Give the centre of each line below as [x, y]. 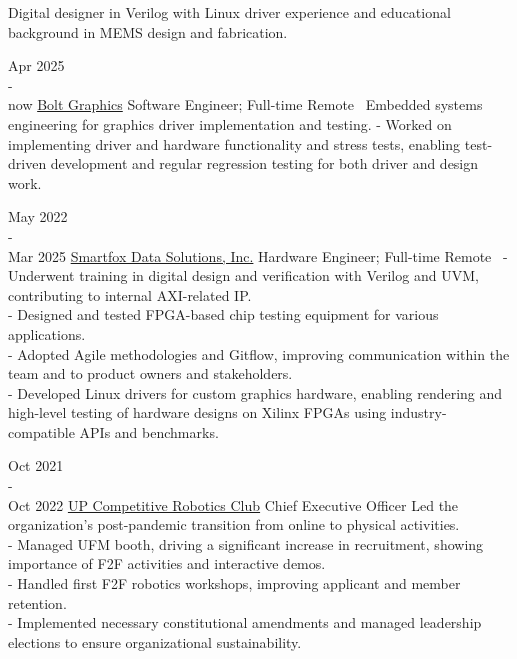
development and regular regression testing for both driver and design [264, 163]
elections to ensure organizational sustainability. [155, 641]
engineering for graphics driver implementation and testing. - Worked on [230, 123]
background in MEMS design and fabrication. [148, 31]
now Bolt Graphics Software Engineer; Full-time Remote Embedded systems [245, 104]
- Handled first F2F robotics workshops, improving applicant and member [234, 583]
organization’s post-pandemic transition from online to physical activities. [234, 524]
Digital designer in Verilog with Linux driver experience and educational [229, 12]
